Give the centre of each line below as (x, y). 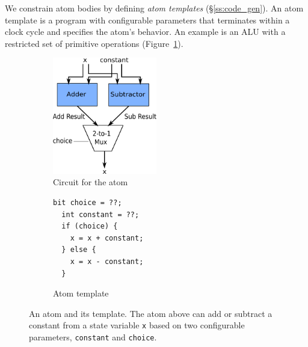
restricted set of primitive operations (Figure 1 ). (94, 43)
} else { (79, 250)
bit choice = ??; (88, 203)
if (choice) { (90, 226)
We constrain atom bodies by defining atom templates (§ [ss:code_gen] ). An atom (154, 8)
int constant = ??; (100, 214)
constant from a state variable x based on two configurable (137, 325)
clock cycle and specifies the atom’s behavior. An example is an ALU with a (145, 32)
